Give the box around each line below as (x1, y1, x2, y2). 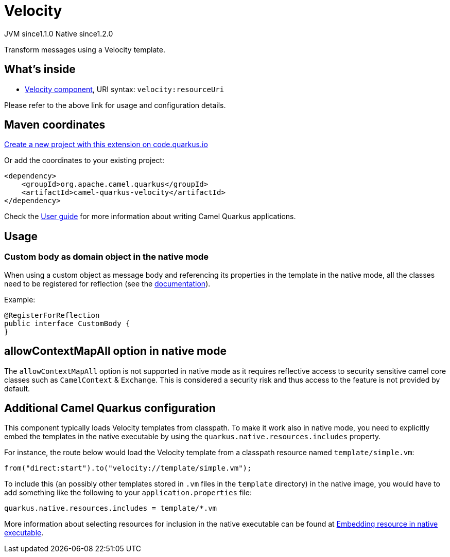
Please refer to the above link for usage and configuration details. (4, 100, 226, 110)
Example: (4, 295, 36, 304)
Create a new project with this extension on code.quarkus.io (4, 140, 208, 149)
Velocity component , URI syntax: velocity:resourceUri (25, 84, 224, 94)
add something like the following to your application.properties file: (4, 488, 252, 497)
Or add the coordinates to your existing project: (4, 156, 165, 165)
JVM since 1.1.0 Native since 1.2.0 (4, 29, 113, 38)
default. (4, 384, 30, 393)
